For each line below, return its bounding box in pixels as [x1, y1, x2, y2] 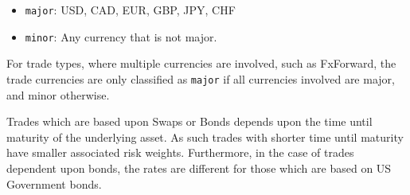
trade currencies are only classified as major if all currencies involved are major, [6, 70, 395, 87]
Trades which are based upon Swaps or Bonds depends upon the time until [6, 113, 373, 130]
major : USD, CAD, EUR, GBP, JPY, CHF [25, 2, 236, 18]
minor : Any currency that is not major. [25, 28, 217, 45]
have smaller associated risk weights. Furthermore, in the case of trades [6, 144, 354, 161]
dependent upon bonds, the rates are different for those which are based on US [6, 159, 392, 176]
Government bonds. [6, 175, 102, 192]
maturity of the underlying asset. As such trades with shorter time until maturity [6, 128, 404, 145]
